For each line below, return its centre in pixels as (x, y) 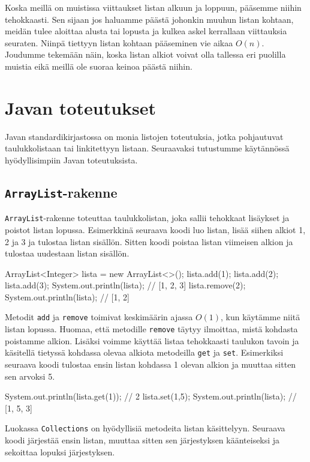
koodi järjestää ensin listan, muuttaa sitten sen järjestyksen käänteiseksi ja (142, 440)
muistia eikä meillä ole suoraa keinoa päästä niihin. (99, 66)
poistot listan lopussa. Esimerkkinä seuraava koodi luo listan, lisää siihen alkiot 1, (155, 229)
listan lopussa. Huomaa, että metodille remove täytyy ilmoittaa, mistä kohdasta (151, 329)
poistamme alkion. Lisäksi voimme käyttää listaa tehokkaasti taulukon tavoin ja (152, 340)
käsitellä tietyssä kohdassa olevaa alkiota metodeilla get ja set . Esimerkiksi (144, 352)
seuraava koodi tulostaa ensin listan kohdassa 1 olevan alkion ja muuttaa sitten (151, 364)
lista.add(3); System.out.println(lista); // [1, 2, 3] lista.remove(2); (125, 285)
